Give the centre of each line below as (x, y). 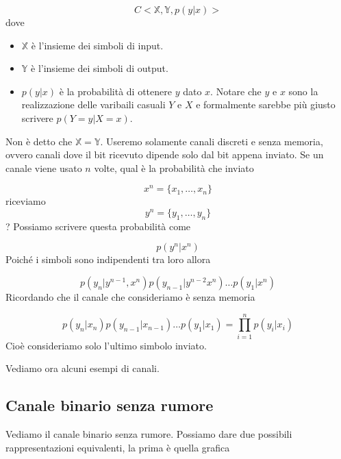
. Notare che (236, 91)
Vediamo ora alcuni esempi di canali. (83, 368)
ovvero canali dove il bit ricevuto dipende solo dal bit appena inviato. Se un (165, 154)
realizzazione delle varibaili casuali (93, 104)
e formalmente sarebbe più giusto (266, 104)
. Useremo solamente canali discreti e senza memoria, (212, 141)
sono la (303, 91)
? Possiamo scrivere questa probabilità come (98, 226)
